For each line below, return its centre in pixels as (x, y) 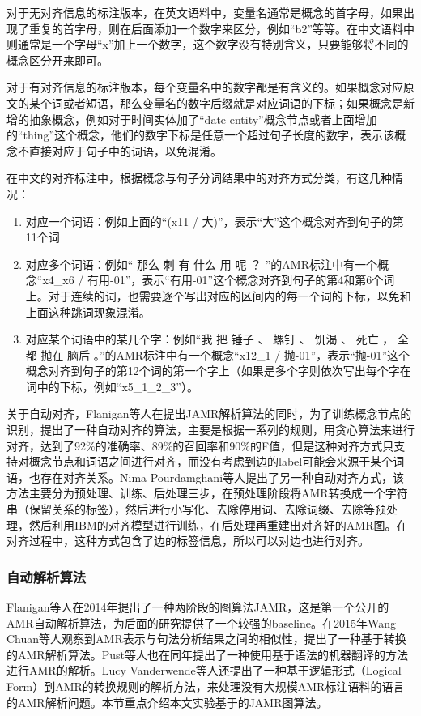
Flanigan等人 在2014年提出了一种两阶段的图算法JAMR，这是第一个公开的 (198, 607)
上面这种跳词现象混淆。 (88, 311)
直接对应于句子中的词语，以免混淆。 (125, 150)
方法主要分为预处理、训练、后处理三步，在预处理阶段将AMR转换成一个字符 (207, 493)
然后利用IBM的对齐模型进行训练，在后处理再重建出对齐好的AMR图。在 (218, 524)
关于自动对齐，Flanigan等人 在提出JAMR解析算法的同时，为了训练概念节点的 (209, 413)
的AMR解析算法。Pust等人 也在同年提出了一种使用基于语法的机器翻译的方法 (207, 654)
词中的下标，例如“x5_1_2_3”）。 (112, 386)
